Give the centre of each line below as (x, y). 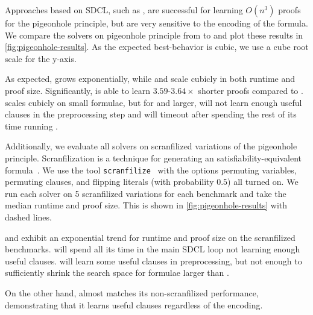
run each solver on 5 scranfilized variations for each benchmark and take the (146, 193)
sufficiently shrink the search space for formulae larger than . (117, 273)
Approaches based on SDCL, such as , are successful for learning (124, 10)
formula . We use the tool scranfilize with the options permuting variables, (151, 170)
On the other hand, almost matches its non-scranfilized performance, (132, 292)
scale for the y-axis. (41, 58)
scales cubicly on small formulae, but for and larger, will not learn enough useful (153, 102)
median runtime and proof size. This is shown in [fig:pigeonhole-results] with (146, 205)
